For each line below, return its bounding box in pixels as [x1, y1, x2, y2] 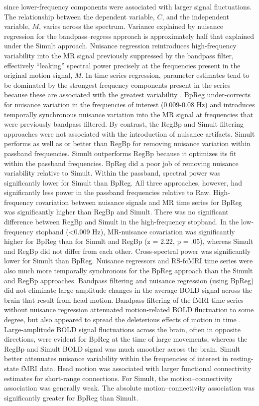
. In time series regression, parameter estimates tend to [81, 70, 250, 80]
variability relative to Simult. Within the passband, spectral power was [4, 168, 221, 178]
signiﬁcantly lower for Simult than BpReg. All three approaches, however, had [4, 177, 242, 188]
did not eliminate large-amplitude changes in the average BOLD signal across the [4, 285, 252, 295]
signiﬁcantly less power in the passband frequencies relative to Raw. [4, 187, 211, 198]
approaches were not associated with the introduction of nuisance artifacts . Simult [4, 128, 255, 139]
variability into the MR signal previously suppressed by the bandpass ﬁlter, [4, 50, 234, 60]
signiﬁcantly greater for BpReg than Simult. [4, 392, 138, 403]
